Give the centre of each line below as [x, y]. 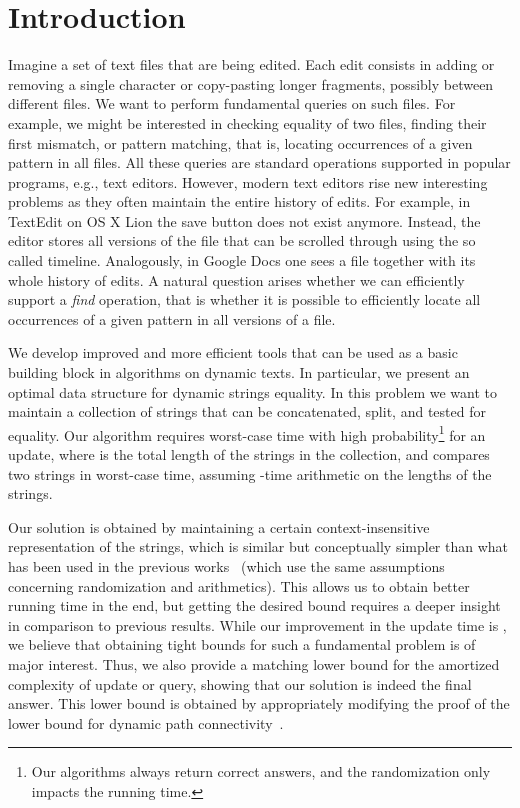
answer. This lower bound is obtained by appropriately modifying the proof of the [259, 703]
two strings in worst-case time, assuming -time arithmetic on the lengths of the [250, 473]
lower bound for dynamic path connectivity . [146, 722]
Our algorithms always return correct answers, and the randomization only [261, 771]
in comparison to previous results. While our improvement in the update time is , [257, 624]
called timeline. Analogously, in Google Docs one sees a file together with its [242, 260]
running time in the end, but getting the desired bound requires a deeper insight [254, 605]
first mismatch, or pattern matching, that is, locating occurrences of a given [240, 142]
